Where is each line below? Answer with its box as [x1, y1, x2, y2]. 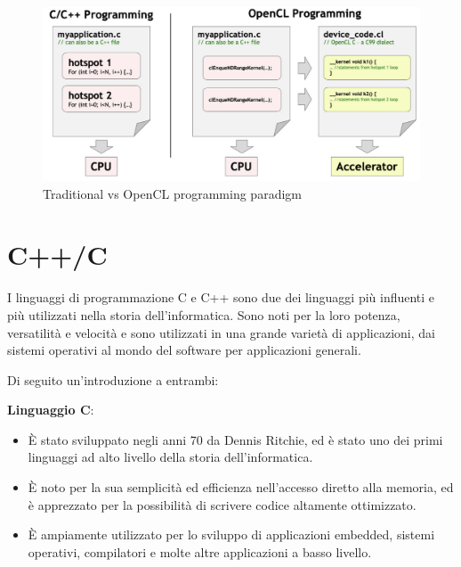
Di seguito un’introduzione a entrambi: [7, 370, 219, 389]
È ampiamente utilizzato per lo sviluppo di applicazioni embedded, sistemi [28, 525, 435, 544]
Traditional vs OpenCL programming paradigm [43, 184, 302, 202]
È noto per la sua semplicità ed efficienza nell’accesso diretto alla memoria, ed [28, 478, 454, 497]
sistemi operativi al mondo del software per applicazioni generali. [7, 341, 361, 359]
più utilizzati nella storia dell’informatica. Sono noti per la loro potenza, [7, 305, 400, 324]
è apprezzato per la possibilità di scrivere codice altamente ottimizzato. [28, 495, 417, 514]
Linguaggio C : [7, 400, 94, 419]
